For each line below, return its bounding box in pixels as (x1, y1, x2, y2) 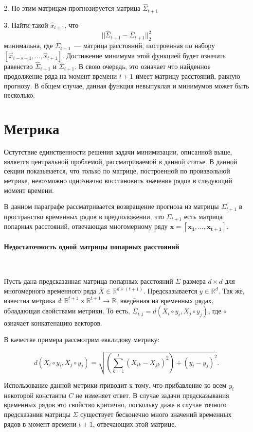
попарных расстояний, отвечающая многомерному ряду (4, 221, 168, 231)
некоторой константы (4, 390, 67, 400)
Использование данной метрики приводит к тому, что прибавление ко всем (4, 380, 227, 390)
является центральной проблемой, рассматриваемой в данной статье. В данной (4, 156, 237, 166)
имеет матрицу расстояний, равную (135, 71, 240, 81)
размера (182, 276, 206, 286)
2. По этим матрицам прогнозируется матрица (4, 3, 141, 13)
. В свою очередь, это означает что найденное (74, 61, 211, 71)
